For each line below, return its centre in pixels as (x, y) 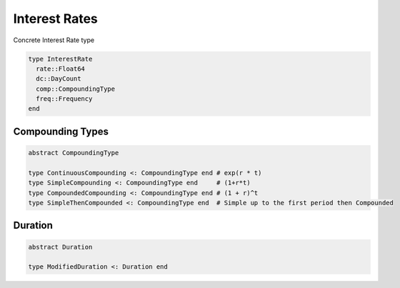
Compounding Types (61, 131)
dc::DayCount (59, 79)
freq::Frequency (64, 99)
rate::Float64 (61, 69)
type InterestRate (60, 59)
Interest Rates (55, 19)
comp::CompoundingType (76, 89)
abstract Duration (60, 247)
